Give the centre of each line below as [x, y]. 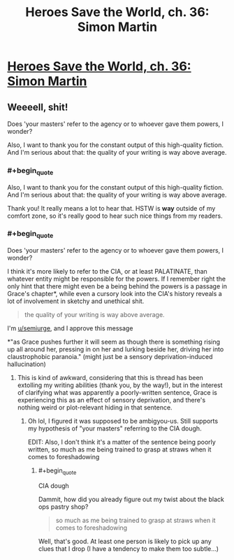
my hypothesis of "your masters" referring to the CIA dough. [115, 428]
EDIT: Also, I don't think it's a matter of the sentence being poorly [122, 442]
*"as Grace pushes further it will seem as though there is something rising [114, 342]
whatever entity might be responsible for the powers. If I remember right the [116, 279]
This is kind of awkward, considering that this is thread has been [110, 378]
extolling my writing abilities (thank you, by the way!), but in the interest [120, 385]
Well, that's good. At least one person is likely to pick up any [125, 541]
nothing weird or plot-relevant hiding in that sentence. [95, 407]
